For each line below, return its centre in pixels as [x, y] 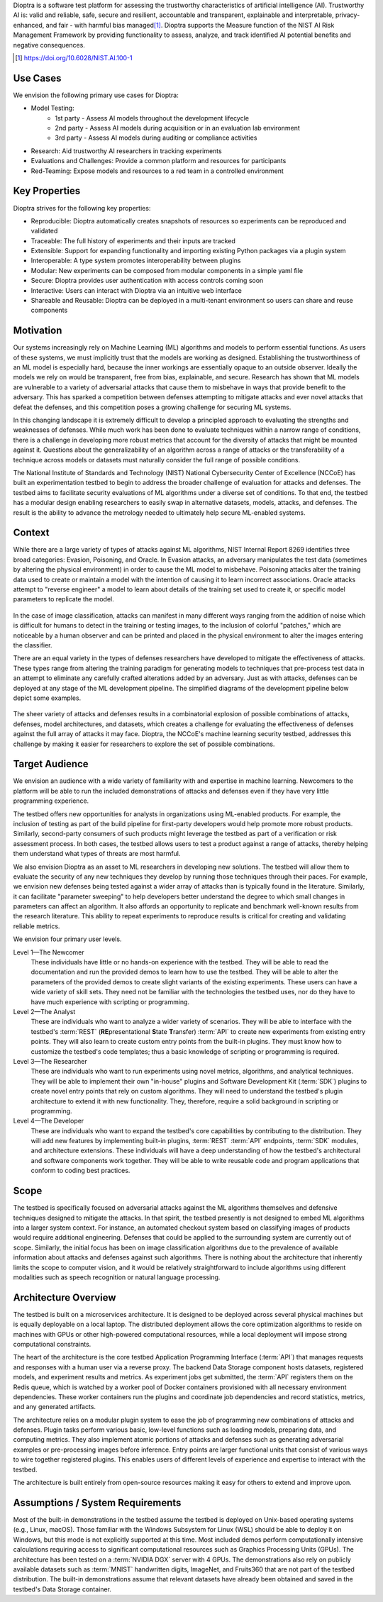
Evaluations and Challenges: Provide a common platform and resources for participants [159, 161]
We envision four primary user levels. [67, 939]
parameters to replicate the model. [63, 599]
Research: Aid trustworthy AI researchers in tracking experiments [127, 151]
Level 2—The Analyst [44, 1012]
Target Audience [51, 764]
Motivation [38, 331]
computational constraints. [52, 1344]
